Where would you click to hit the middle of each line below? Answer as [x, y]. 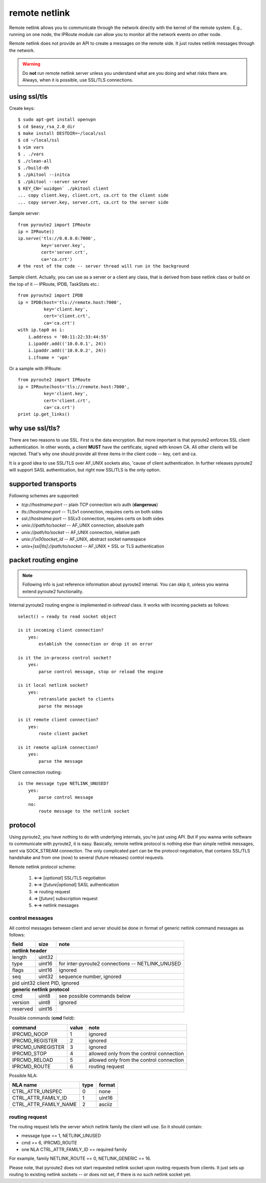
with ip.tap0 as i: [41, 330]
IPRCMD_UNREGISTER [38, 1047]
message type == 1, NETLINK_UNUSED [61, 1136]
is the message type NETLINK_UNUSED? [64, 784]
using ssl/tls [28, 96]
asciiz [106, 1105]
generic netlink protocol [41, 989]
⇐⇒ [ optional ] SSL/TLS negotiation [70, 878]
